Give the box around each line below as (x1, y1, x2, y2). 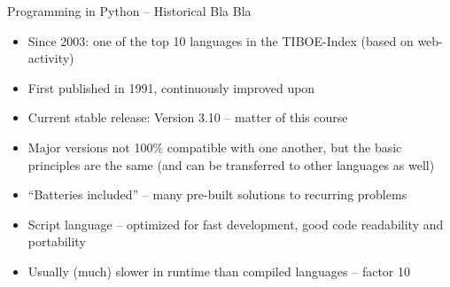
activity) (27, 49, 74, 67)
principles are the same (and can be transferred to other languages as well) (27, 155, 435, 174)
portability (27, 232, 86, 251)
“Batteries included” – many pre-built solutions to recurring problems (27, 185, 407, 204)
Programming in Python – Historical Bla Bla (7, 2, 252, 19)
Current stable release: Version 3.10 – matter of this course (27, 108, 348, 127)
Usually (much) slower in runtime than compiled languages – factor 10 (27, 261, 411, 280)
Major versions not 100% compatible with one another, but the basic (27, 137, 402, 156)
